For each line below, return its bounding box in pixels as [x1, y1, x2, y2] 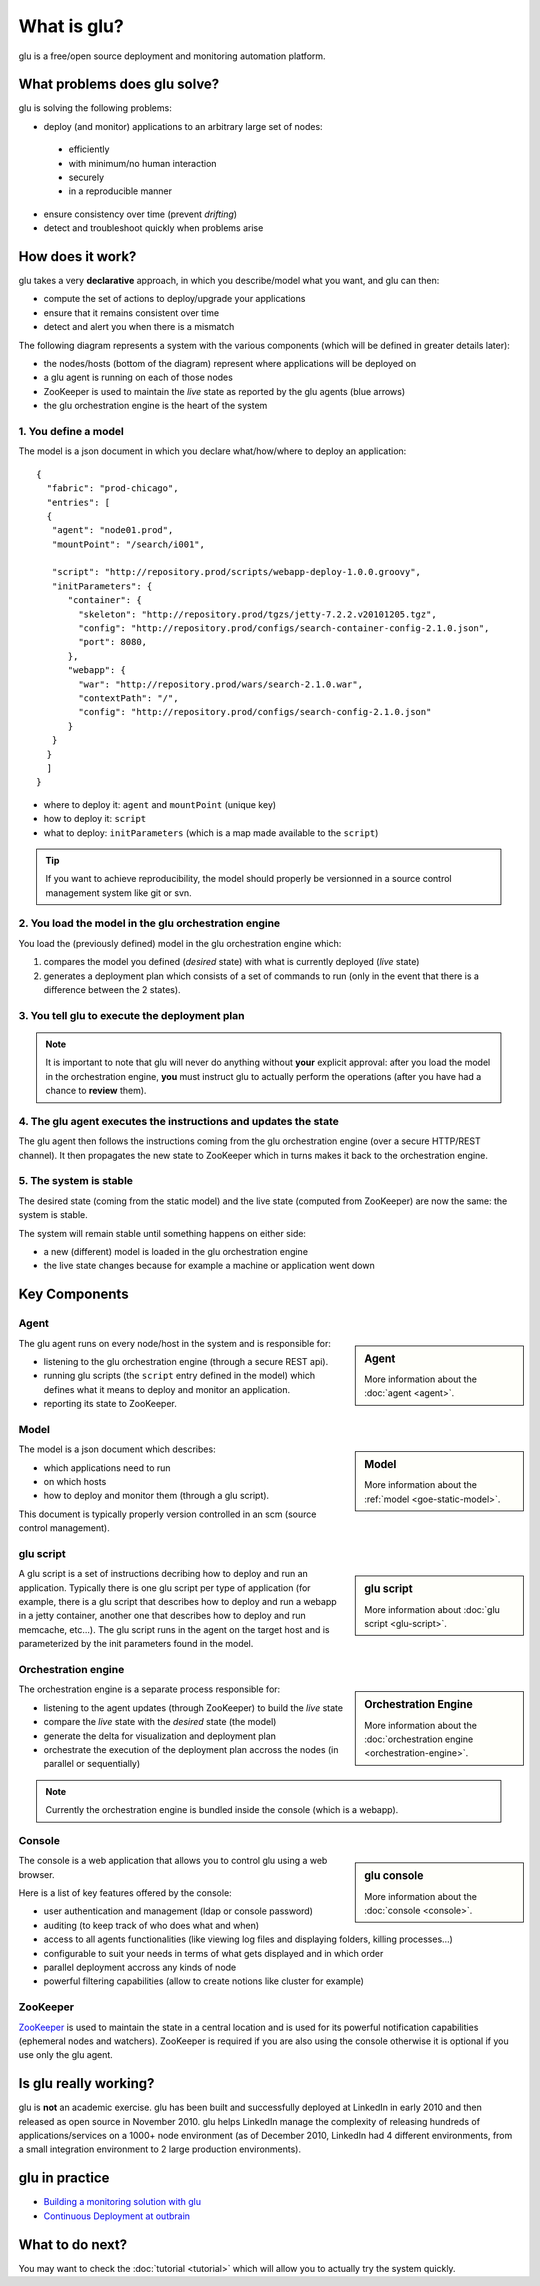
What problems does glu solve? [18, 76, 220, 93]
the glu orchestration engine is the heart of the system [43, 400, 268, 412]
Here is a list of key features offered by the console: [18, 1887, 232, 1899]
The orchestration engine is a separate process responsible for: [18, 1683, 281, 1695]
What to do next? [18, 2236, 128, 2253]
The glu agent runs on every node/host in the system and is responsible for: [18, 1337, 332, 1349]
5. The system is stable [18, 1174, 134, 1188]
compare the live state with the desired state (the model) [43, 1716, 277, 1728]
